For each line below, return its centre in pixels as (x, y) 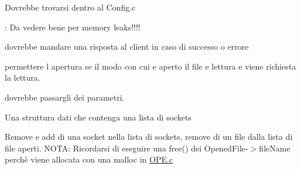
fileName (275, 148)
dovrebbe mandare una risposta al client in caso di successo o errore (127, 46)
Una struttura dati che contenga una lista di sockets (98, 117)
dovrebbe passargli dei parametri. (65, 97)
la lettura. (23, 77)
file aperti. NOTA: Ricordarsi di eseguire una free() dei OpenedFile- (126, 148)
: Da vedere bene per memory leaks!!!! (73, 27)
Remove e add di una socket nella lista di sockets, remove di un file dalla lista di (149, 137)
